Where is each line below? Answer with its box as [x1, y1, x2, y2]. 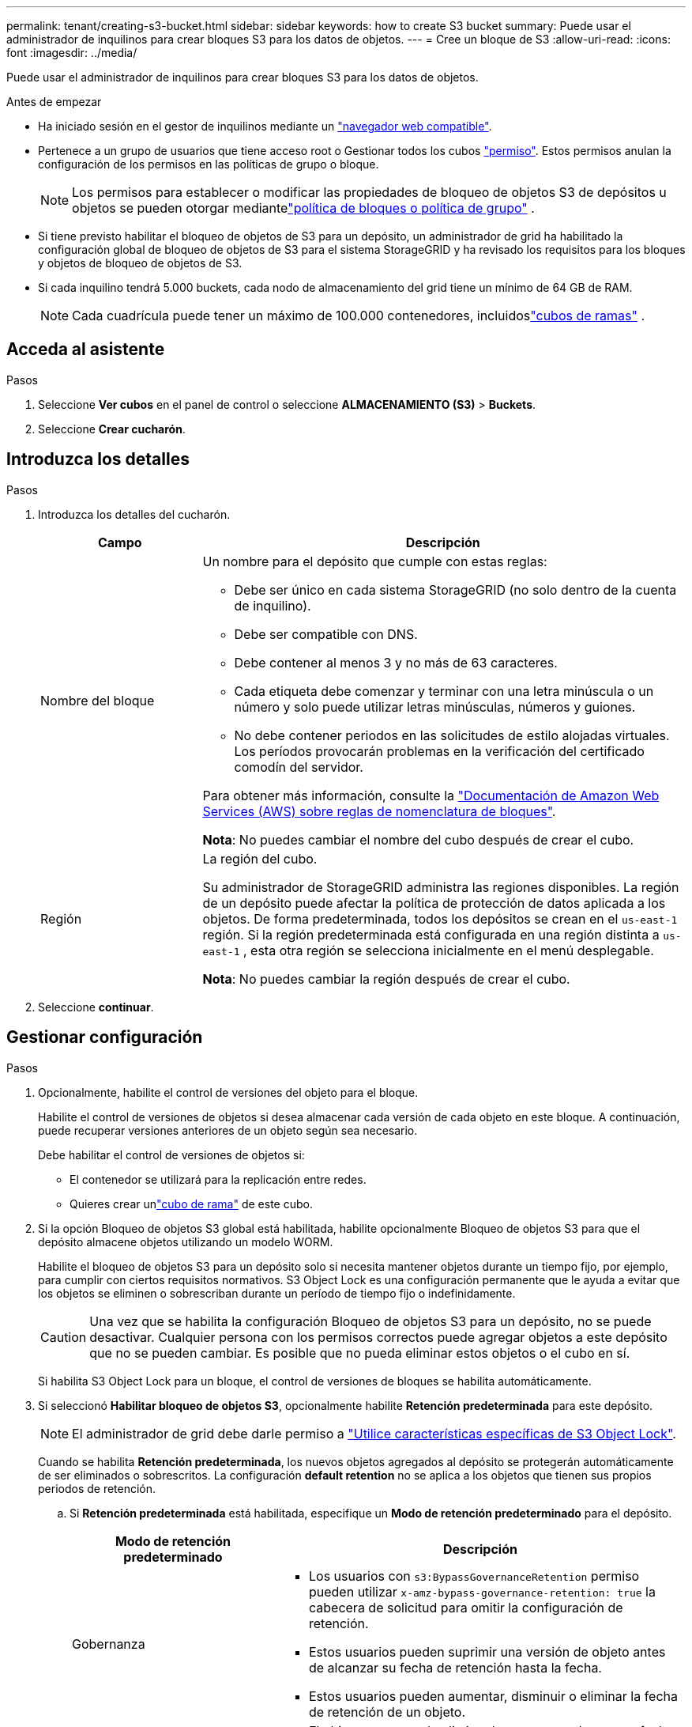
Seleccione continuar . [38, 1000, 154, 1014]
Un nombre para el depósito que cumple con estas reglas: [202, 553, 547, 569]
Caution [40, 1328, 87, 1345]
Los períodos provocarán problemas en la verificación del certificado [234, 743, 645, 759]
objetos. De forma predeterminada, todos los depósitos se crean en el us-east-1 [202, 910, 678, 927]
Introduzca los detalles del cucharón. [38, 507, 231, 521]
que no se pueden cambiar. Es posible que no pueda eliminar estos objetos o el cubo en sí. [89, 1344, 630, 1361]
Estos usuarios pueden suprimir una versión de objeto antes [308, 1643, 666, 1660]
